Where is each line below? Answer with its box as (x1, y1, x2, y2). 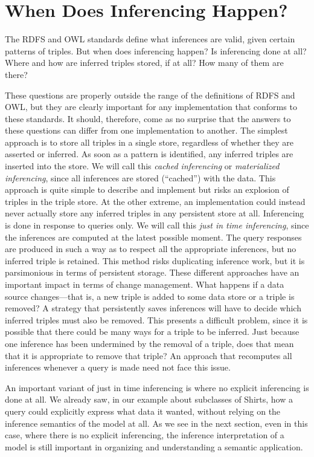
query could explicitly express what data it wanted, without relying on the (5, 404, 281, 417)
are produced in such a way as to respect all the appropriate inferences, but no (5, 242, 296, 255)
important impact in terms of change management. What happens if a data (5, 278, 284, 290)
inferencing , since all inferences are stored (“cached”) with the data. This (5, 171, 276, 184)
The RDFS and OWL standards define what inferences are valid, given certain (5, 33, 295, 45)
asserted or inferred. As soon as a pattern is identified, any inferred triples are (5, 147, 293, 160)
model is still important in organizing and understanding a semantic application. (5, 440, 303, 453)
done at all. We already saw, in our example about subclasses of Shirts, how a (5, 393, 293, 406)
